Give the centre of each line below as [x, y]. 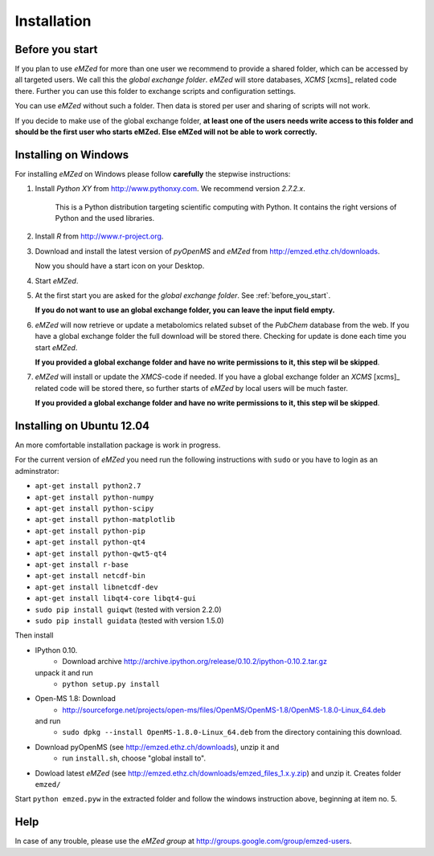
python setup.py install [111, 684]
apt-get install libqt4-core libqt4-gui [116, 599]
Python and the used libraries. [105, 218]
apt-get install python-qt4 [90, 542]
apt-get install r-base [82, 565]
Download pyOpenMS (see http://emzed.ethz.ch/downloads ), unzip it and [157, 747]
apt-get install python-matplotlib [105, 520]
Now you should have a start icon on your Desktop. [120, 266]
